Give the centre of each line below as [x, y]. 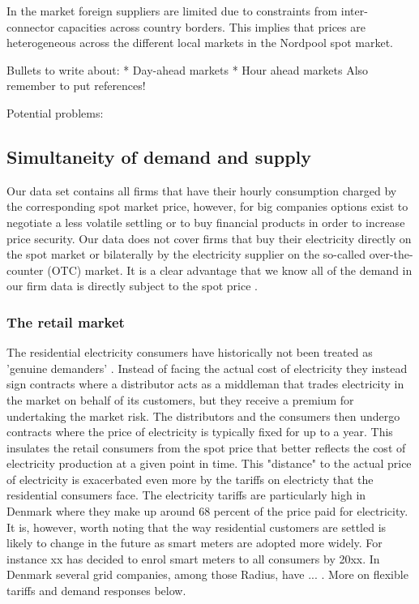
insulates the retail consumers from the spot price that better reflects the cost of [206, 447]
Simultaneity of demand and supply [159, 156]
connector [31, 26]
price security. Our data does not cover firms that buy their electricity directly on [209, 238]
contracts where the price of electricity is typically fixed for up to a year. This [200, 432]
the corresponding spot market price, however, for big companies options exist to [207, 206]
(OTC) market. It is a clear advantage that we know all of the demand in [230, 270]
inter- [354, 11]
